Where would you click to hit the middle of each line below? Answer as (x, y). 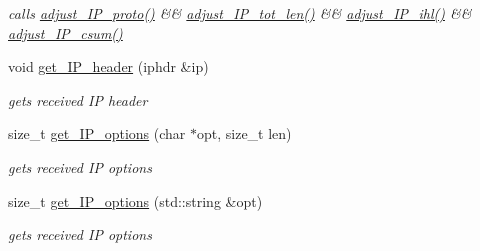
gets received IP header (78, 99)
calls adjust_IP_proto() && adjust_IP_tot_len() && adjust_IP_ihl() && (240, 13)
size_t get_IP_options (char (97, 133)
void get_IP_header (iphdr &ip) (108, 66)
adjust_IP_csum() (65, 32)
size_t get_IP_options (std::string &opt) (135, 200)
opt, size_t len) (244, 133)
